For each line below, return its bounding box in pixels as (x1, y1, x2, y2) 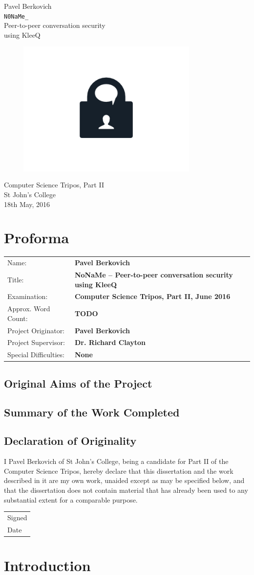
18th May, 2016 (4, 199, 50, 209)
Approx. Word (7, 303, 50, 314)
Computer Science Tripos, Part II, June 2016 (74, 291, 231, 301)
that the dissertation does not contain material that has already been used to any (4, 484, 248, 495)
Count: (7, 313, 28, 323)
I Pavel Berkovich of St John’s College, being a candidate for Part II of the (4, 456, 229, 466)
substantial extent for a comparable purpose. (4, 494, 138, 505)
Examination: (7, 291, 48, 301)
